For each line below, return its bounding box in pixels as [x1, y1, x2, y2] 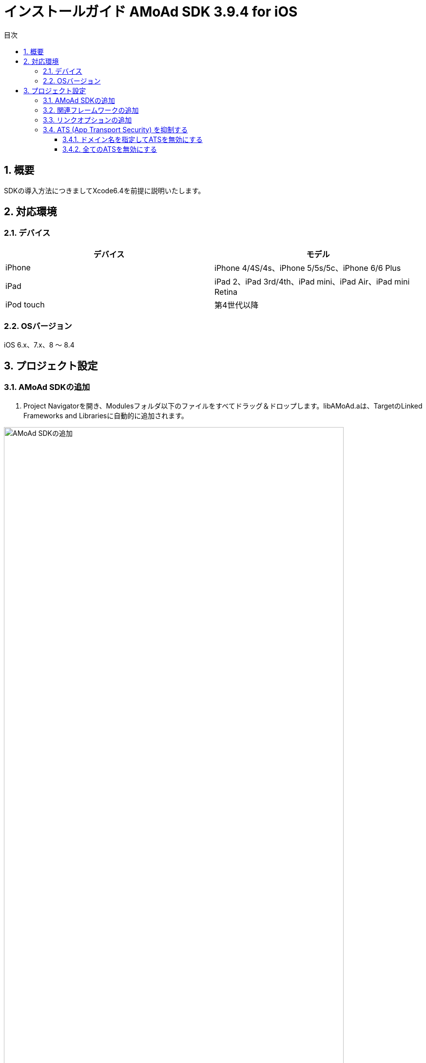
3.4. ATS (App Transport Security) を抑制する [43, 125, 188, 134]
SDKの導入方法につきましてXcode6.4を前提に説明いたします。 [4, 186, 205, 195]
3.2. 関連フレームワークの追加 [43, 105, 139, 114]
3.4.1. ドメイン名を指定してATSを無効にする [62, 135, 203, 143]
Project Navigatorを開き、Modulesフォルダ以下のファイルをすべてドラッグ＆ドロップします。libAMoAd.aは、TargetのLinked [23, 401, 423, 410]
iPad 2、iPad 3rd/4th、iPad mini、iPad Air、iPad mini [214, 276, 410, 286]
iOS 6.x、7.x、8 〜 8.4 [4, 340, 75, 349]
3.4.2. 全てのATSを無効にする [62, 144, 157, 153]
